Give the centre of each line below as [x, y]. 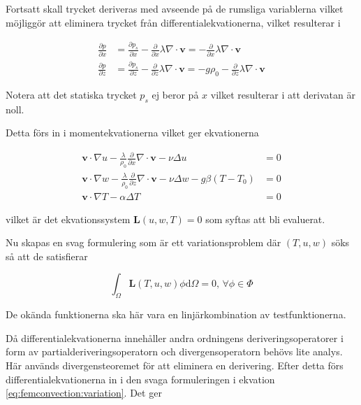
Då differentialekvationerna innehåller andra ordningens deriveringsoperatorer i [175, 337]
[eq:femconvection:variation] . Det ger [84, 393]
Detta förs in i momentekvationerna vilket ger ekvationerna [132, 133]
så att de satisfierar [47, 256]
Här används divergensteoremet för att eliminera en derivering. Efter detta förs [175, 365]
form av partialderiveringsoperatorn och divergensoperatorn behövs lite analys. [174, 351]
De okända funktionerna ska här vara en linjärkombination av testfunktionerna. [176, 314]
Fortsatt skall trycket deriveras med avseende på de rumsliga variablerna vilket [175, 8]
